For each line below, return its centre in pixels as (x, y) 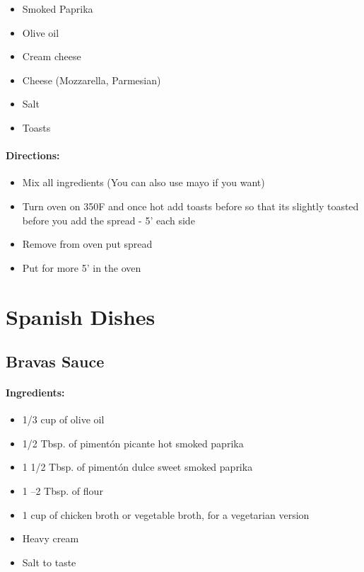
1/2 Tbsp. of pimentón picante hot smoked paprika (133, 443)
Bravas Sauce (55, 361)
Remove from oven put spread (87, 244)
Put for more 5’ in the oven (82, 267)
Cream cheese (52, 56)
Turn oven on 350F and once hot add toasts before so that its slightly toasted (190, 206)
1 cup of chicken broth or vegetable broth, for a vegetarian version (166, 514)
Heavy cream (51, 538)
